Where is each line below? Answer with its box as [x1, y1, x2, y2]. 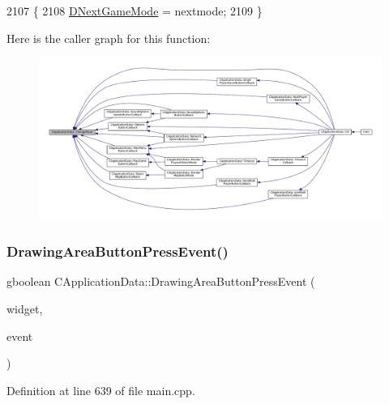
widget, [6, 300, 43, 317]
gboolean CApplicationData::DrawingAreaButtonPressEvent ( [6, 273, 315, 290]
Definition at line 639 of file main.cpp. [6, 381, 195, 398]
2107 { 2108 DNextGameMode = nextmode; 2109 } [6, 2, 263, 19]
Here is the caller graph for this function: [6, 29, 211, 46]
